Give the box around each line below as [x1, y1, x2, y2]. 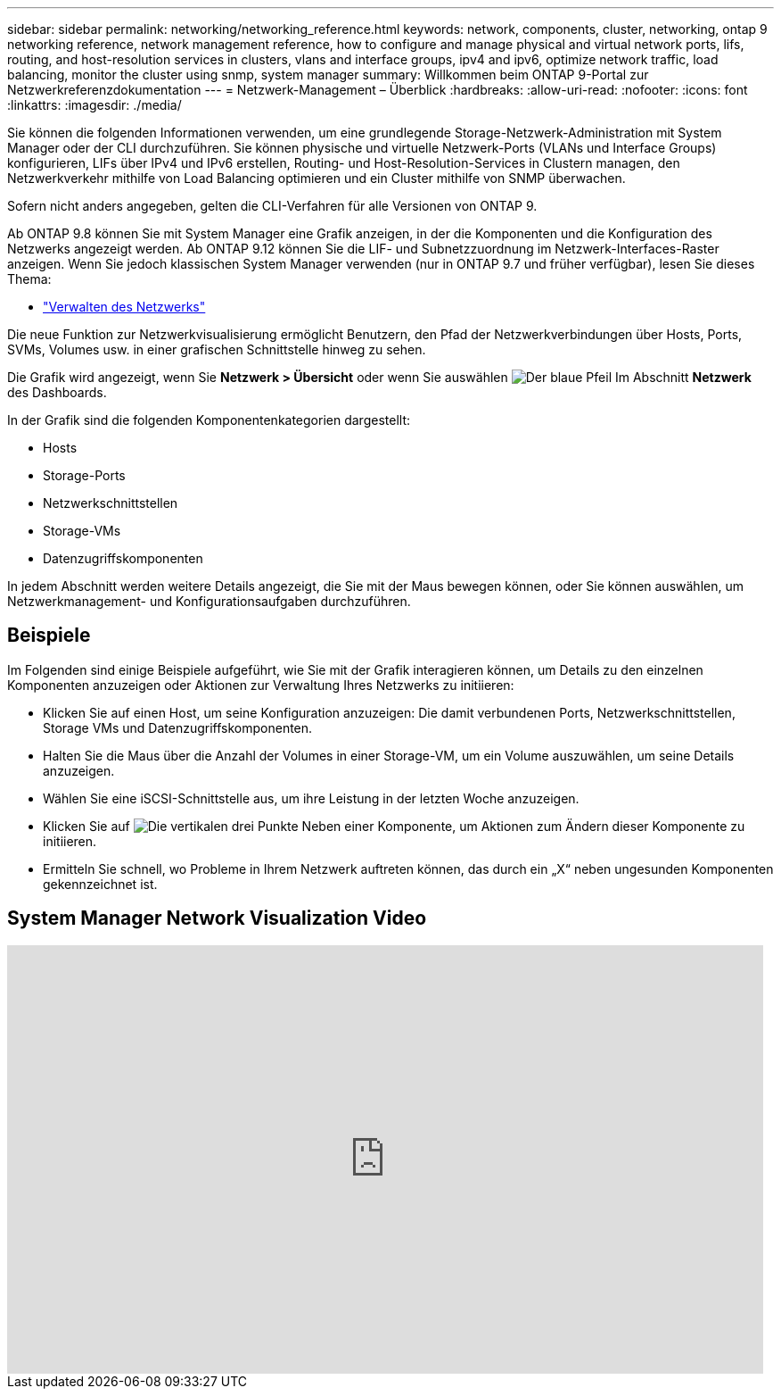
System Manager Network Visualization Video [7, 907, 427, 930]
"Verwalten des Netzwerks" [43, 299, 206, 314]
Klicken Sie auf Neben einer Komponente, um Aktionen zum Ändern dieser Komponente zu [43, 818, 745, 834]
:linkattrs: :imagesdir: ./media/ [7, 97, 182, 112]
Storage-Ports [43, 468, 126, 483]
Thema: [7, 271, 52, 287]
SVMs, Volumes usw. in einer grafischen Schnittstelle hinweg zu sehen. [7, 342, 426, 357]
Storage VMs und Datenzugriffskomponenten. [43, 719, 313, 735]
